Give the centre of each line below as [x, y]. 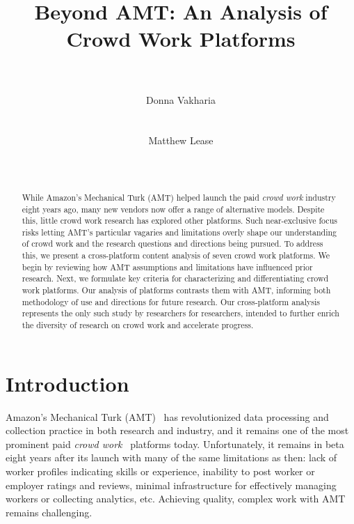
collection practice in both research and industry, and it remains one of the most [177, 430]
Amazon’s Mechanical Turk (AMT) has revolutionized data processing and [167, 416]
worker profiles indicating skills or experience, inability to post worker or [160, 471]
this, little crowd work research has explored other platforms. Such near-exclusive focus [179, 221]
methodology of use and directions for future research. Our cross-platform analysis [171, 301]
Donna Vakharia [181, 99]
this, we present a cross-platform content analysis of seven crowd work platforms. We [176, 255]
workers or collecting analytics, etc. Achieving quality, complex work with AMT [176, 499]
